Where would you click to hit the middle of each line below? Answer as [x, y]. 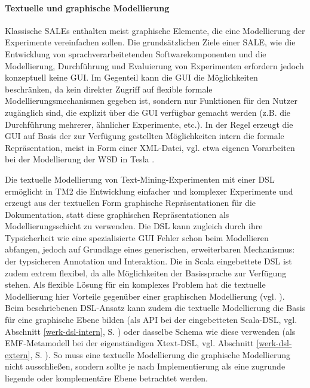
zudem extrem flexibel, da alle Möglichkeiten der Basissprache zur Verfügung [146, 272]
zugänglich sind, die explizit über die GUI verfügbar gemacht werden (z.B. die [148, 112]
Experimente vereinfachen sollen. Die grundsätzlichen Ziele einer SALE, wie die [150, 42]
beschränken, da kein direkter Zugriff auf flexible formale [109, 89]
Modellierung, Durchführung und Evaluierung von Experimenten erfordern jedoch [154, 65]
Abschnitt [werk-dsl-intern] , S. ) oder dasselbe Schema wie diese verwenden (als [150, 331]
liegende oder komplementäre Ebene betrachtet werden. [106, 378]
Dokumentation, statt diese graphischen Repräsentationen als [117, 214]
